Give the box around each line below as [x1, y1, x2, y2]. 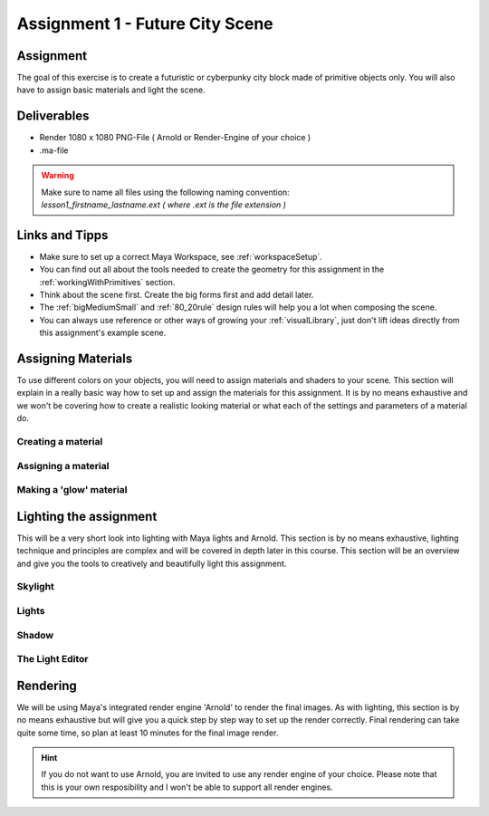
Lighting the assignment [16, 508, 158, 524]
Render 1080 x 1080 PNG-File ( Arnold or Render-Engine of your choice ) [39, 132, 312, 143]
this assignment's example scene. [39, 327, 167, 339]
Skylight [16, 581, 54, 593]
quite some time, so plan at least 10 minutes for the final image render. [16, 727, 279, 738]
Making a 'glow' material [16, 484, 128, 496]
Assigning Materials [16, 350, 133, 366]
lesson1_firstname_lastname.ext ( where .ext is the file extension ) [41, 199, 287, 210]
